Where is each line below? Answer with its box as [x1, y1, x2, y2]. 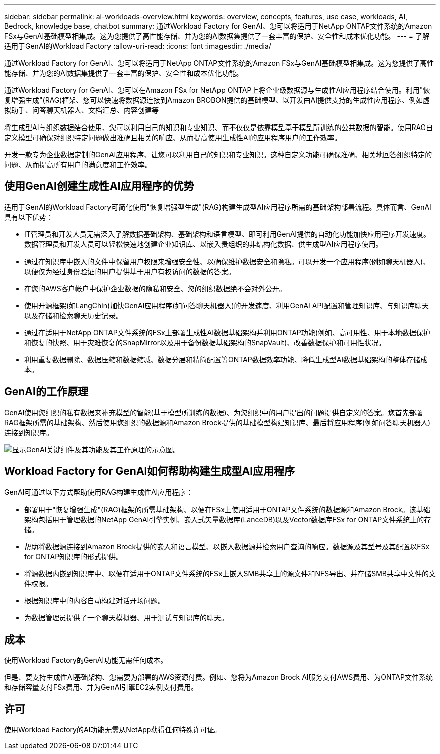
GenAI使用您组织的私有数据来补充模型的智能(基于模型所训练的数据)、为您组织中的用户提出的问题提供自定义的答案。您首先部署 [4, 408, 423, 417]
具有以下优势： [4, 212, 53, 221]
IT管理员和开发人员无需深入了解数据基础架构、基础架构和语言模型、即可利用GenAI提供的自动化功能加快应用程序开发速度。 [24, 229, 431, 238]
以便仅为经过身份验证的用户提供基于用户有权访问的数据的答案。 [24, 267, 235, 276]
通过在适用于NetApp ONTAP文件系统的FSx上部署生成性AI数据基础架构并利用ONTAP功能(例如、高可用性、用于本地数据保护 [24, 328, 430, 337]
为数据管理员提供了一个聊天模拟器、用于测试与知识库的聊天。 [24, 613, 228, 622]
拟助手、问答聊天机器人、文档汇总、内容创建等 [4, 106, 159, 114]
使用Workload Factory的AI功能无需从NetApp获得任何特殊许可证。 [4, 725, 222, 734]
